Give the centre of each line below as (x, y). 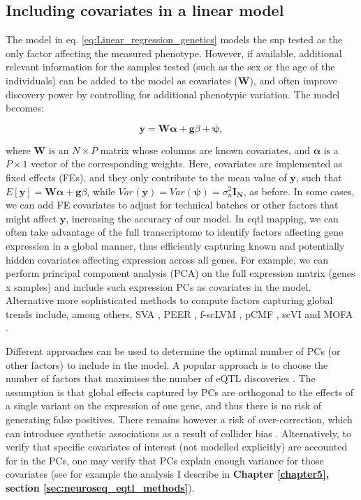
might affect (31, 218)
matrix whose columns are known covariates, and (205, 150)
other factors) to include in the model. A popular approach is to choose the (167, 364)
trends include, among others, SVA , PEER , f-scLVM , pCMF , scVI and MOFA (179, 313)
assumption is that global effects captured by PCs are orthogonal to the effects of (180, 392)
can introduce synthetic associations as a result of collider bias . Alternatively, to (178, 433)
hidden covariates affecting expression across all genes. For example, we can (167, 259)
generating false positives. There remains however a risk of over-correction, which (179, 419)
